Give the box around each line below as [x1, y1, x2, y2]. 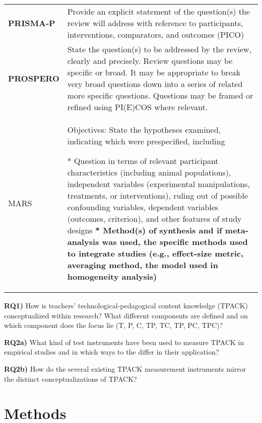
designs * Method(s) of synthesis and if [67, 224, 222, 236]
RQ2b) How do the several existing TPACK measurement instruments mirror [4, 363, 246, 374]
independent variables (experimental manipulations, [67, 178, 250, 190]
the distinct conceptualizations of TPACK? [4, 373, 137, 384]
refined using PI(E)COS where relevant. [67, 101, 208, 113]
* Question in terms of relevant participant [67, 155, 219, 166]
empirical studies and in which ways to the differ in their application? [4, 347, 219, 357]
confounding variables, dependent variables [67, 201, 219, 213]
